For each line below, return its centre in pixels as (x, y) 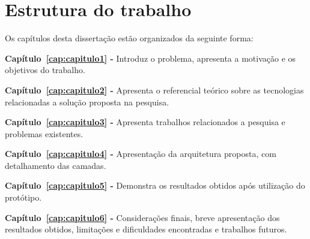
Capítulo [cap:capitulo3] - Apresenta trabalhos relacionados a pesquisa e (145, 122)
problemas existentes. (44, 133)
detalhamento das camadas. (56, 165)
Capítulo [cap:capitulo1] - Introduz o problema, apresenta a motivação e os (150, 58)
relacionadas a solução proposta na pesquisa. (87, 102)
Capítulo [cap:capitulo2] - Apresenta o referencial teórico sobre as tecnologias (154, 90)
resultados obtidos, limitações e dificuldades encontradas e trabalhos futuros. (146, 229)
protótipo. (23, 197)
